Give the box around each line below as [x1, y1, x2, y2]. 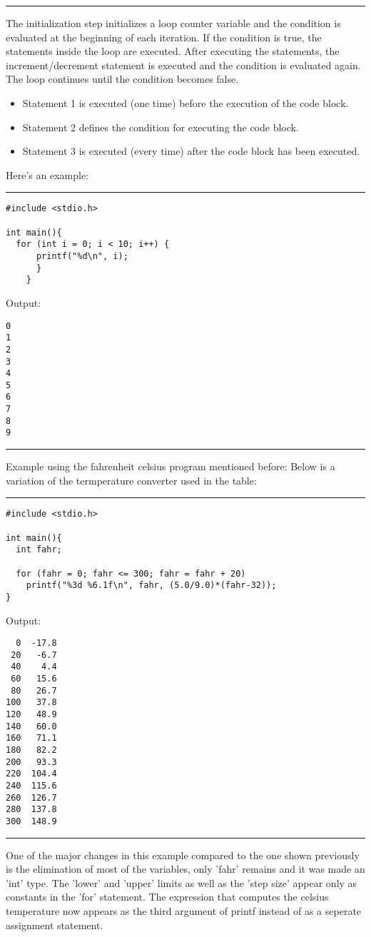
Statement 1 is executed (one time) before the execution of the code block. [22, 95, 349, 110]
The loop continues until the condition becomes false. [6, 71, 239, 86]
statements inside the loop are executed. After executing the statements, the [6, 44, 340, 59]
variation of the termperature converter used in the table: [6, 472, 257, 487]
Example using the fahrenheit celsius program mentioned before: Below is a [6, 459, 335, 474]
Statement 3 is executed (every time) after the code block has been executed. [22, 143, 360, 158]
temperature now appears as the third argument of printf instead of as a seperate [6, 903, 362, 918]
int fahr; [16, 545, 62, 555]
